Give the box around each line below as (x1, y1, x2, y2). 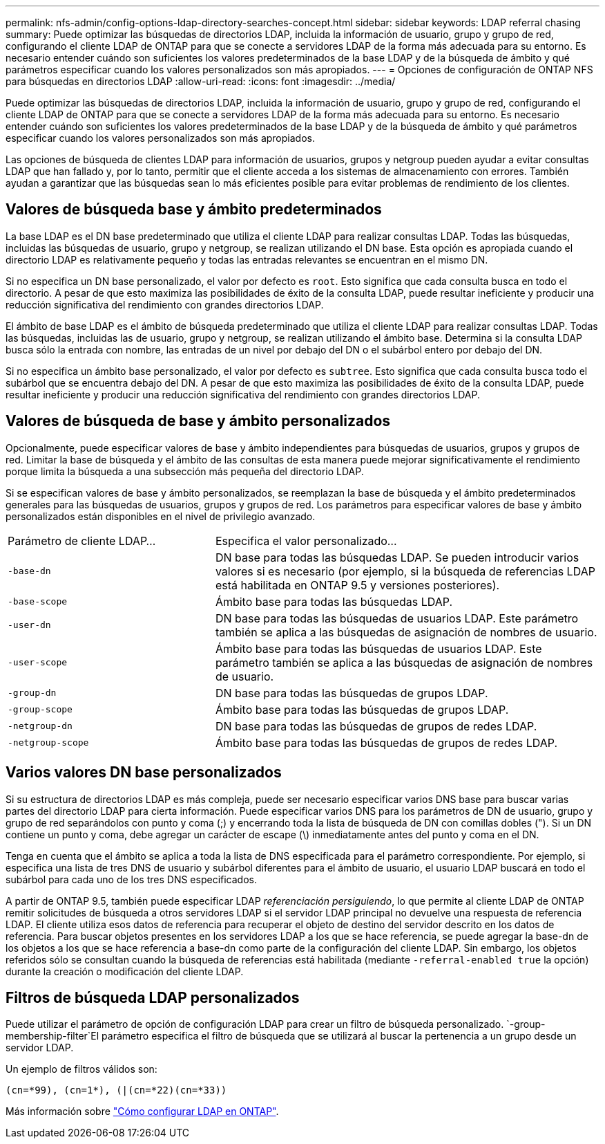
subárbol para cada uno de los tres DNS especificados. (6, 873, 258, 885)
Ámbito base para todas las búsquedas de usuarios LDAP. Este (215, 641, 542, 656)
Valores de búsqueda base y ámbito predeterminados (6, 201, 382, 219)
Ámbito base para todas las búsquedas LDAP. (215, 594, 453, 609)
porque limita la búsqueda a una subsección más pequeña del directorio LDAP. (6, 465, 364, 477)
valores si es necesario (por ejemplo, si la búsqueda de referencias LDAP (215, 564, 595, 578)
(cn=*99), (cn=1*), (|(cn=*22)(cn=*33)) (6, 1085, 227, 1096)
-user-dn (8, 620, 51, 631)
